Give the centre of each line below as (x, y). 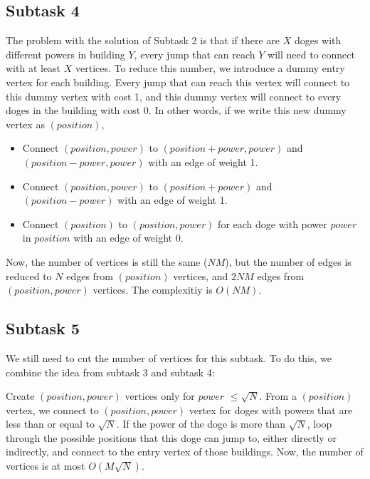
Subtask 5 (43, 328)
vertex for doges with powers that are (271, 410)
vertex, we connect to (52, 410)
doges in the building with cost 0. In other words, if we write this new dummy (176, 110)
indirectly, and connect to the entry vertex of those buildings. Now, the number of (185, 452)
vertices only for (160, 396)
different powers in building (65, 54)
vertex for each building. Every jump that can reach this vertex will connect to (178, 82)
